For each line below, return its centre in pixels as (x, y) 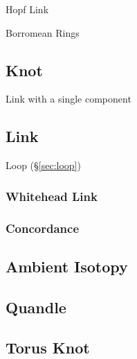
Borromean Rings (43, 32)
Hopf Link (27, 9)
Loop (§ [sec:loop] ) (43, 165)
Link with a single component (68, 99)
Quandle (36, 307)
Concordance (43, 228)
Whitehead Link (52, 196)
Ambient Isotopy (67, 266)
